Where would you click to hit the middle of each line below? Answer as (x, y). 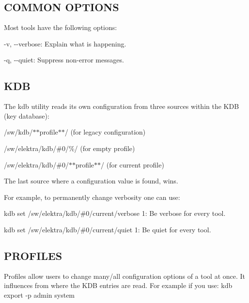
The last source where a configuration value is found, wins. (91, 181)
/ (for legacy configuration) (105, 132)
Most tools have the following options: (61, 27)
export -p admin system (39, 295)
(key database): (27, 115)
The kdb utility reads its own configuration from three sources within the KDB (122, 106)
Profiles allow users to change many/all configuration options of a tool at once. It (125, 276)
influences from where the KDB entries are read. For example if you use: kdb (118, 285)
